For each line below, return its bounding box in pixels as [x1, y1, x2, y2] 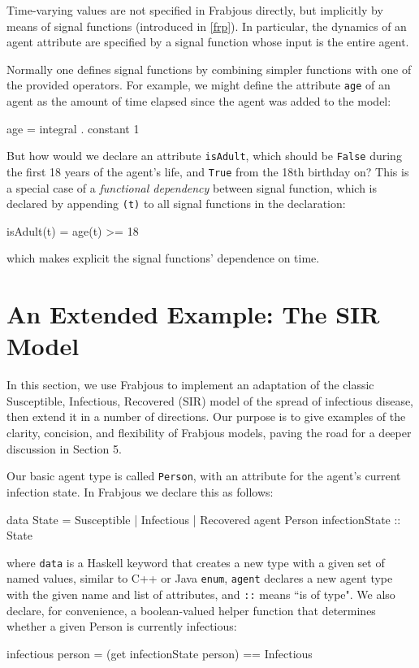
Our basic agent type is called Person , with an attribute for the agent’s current [6, 467, 401, 484]
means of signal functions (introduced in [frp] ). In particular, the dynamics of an [6, 17, 407, 34]
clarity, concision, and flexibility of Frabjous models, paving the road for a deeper [6, 424, 412, 441]
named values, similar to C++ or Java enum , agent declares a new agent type [6, 570, 393, 587]
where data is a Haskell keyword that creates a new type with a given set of [6, 553, 385, 570]
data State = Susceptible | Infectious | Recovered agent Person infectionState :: [6, 510, 401, 527]
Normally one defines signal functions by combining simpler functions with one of [6, 60, 412, 77]
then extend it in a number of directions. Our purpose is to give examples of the [6, 408, 406, 425]
